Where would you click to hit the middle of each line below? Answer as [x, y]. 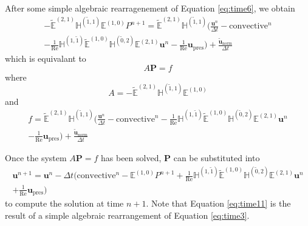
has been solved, [131, 158]
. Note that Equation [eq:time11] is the [218, 203]
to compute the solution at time [64, 203]
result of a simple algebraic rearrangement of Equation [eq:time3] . [127, 215]
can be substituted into [217, 158]
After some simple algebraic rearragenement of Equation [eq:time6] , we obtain [150, 8]
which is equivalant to [46, 58]
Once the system [36, 158]
